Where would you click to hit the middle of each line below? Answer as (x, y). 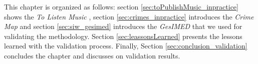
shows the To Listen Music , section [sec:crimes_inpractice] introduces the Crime (129, 16)
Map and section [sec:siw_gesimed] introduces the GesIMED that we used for (123, 26)
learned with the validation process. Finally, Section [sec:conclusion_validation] (126, 46)
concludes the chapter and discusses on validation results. (92, 55)
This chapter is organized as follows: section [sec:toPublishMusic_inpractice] (121, 6)
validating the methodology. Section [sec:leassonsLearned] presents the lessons (123, 36)
